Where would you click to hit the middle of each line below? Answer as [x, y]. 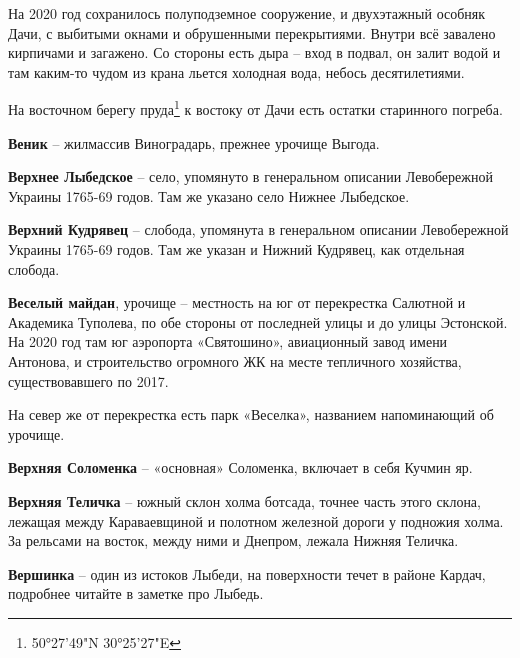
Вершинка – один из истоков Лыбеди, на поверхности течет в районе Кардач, [247, 573]
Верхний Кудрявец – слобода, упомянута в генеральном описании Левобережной [258, 229]
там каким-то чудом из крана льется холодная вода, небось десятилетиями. [236, 71]
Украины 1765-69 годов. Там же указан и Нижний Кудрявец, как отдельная [236, 249]
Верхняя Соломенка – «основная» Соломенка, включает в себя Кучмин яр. [240, 467]
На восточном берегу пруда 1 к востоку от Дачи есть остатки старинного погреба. [255, 108]
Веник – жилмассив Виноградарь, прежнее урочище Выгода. [194, 142]
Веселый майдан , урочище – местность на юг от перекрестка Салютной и [237, 302]
